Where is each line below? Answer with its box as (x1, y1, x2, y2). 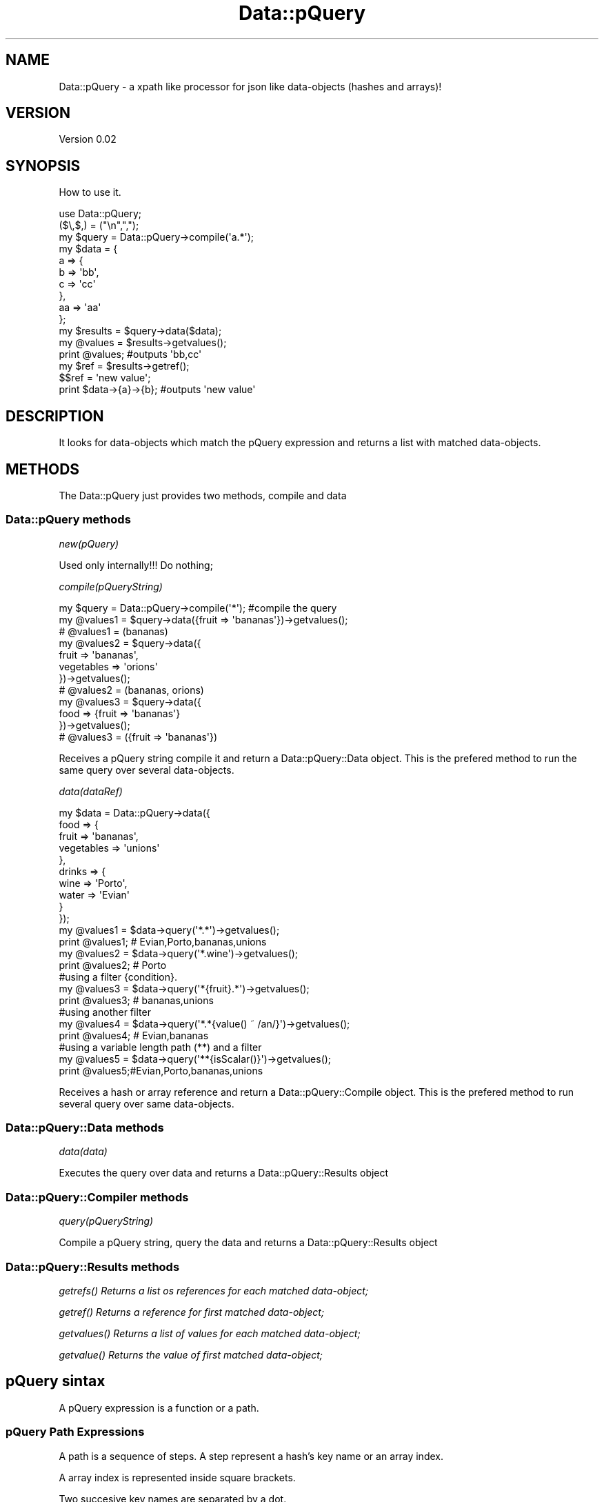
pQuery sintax (6, 1372, 105, 1390)
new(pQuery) (59, 537, 119, 550)
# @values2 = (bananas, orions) (59, 683, 204, 696)
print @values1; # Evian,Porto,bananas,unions (59, 935, 267, 948)
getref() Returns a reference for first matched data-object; (59, 1305, 325, 1318)
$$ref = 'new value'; (59, 372, 151, 384)
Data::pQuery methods (6, 512, 131, 527)
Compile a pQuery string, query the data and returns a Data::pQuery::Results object (59, 1236, 438, 1249)
